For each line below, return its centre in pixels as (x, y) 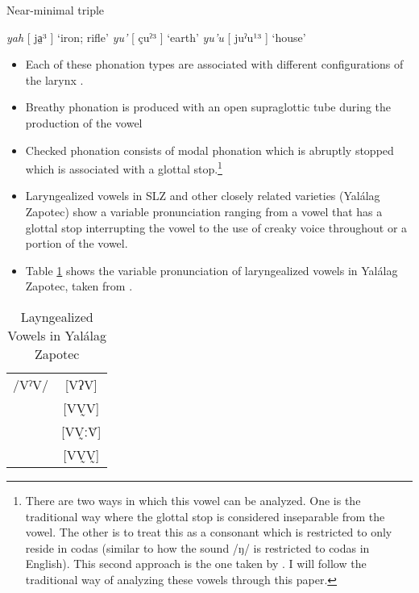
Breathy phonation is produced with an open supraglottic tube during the (208, 107)
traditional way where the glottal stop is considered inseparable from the (205, 516)
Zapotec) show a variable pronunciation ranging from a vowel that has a (204, 211)
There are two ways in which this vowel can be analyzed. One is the (193, 500)
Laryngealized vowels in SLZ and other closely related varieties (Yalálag (203, 196)
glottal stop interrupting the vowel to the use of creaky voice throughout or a (216, 227)
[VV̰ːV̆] (81, 431)
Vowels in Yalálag (57, 335)
